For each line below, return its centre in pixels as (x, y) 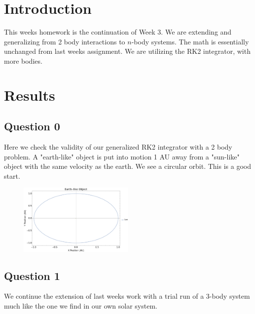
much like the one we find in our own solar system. (81, 305)
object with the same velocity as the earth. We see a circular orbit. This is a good (127, 166)
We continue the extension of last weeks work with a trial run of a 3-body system (127, 296)
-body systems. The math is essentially (190, 41)
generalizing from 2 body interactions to (65, 41)
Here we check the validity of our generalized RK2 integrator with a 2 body (118, 147)
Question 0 (32, 126)
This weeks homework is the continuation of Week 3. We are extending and (118, 32)
